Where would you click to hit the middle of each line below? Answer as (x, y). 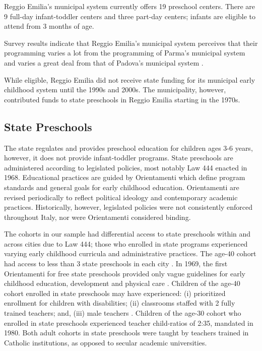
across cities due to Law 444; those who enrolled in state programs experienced (126, 243)
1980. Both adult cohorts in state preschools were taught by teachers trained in (126, 333)
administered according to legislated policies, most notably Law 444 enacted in (126, 167)
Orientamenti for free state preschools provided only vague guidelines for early (125, 273)
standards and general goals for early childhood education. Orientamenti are (122, 187)
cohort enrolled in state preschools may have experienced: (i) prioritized (115, 293)
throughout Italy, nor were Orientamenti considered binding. (97, 217)
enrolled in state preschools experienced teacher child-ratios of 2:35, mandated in (129, 323)
